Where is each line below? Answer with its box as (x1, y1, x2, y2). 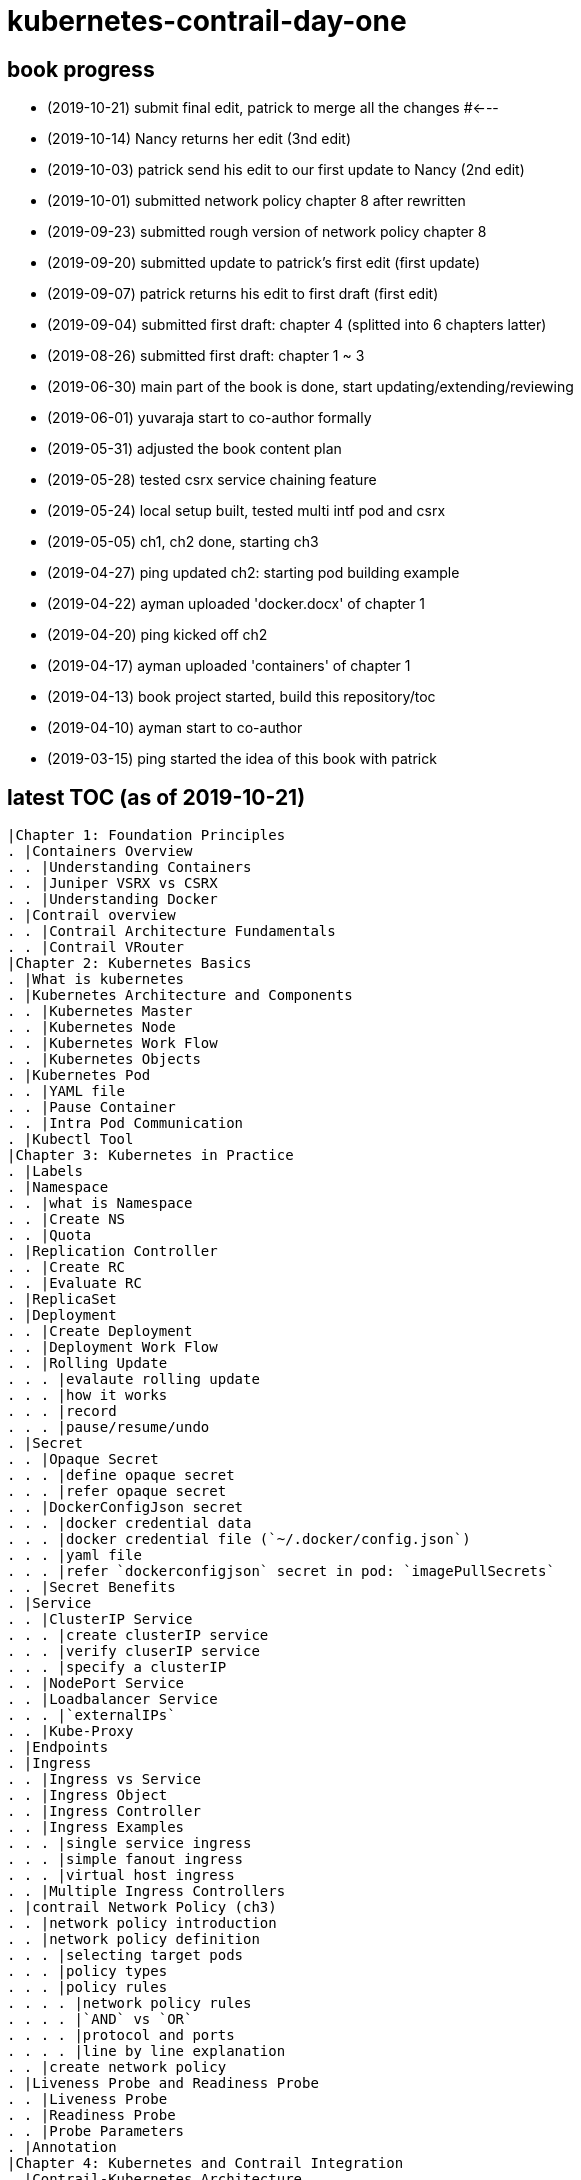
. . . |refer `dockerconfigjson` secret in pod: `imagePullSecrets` (7, 1563, 555, 1580)
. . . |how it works (7, 1387, 168, 1404)
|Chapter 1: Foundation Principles (7, 827, 286, 844)
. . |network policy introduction (7, 1915, 277, 1932)
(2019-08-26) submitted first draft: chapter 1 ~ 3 (47, 347, 365, 365)
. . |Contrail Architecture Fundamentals (7, 923, 336, 940)
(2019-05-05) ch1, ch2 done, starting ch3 (47, 533, 319, 551)
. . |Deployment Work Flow (7, 1339, 218, 1356)
